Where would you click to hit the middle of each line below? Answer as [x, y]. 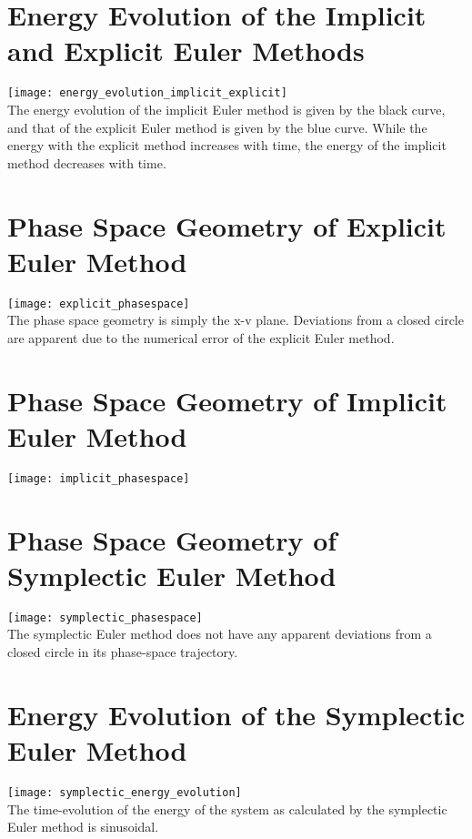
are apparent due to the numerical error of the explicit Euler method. [201, 337]
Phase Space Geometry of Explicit [227, 225]
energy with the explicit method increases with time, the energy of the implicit [227, 145]
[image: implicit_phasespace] [99, 478]
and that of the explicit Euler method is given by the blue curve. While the [217, 127]
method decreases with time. [87, 162]
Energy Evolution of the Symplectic [236, 714]
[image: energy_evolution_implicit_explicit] [147, 93]
